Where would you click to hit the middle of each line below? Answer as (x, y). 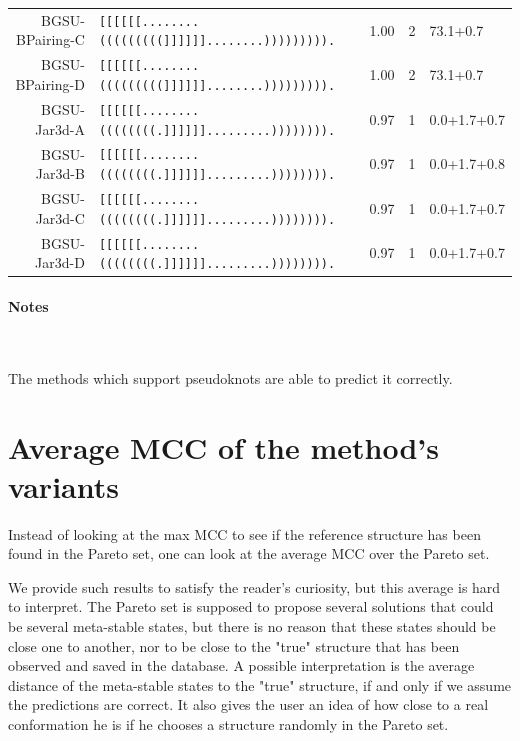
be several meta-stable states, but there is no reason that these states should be (252, 626)
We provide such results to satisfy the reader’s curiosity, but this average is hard (254, 586)
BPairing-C (50, 39)
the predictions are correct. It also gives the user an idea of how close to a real (248, 704)
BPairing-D (50, 83)
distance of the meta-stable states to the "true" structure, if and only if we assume (260, 684)
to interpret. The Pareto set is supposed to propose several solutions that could (251, 606)
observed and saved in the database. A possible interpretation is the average (241, 665)
